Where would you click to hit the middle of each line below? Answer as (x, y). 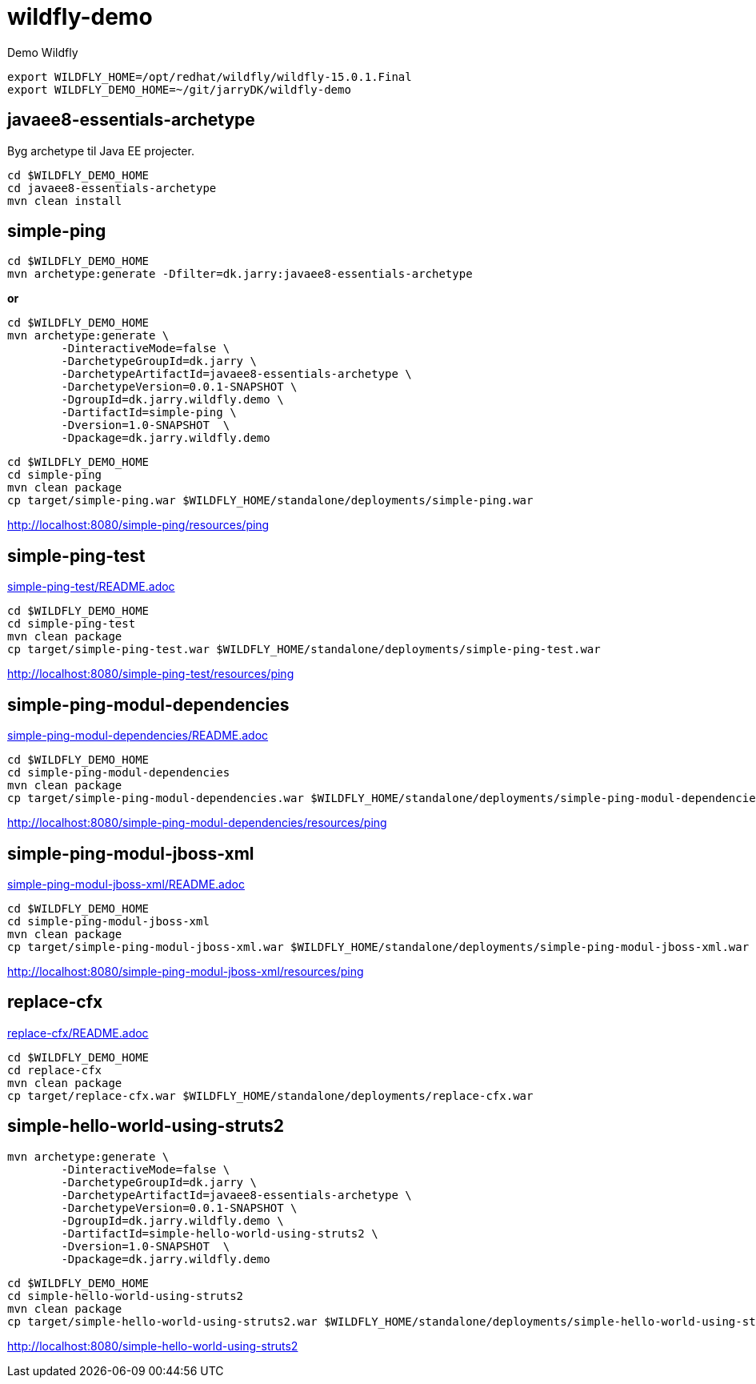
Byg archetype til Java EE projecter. (101, 150)
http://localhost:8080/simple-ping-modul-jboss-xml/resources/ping (186, 971)
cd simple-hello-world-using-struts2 (126, 1296)
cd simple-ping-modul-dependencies (119, 773)
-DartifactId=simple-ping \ (149, 413)
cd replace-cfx (55, 1070)
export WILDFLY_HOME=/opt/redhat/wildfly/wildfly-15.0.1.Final (210, 76)
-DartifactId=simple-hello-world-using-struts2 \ (220, 1233)
